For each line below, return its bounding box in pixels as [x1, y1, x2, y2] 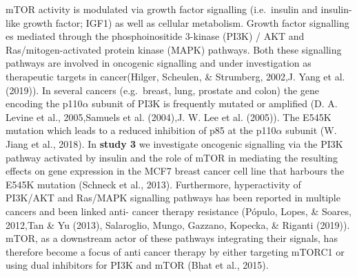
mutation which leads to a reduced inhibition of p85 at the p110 [6, 123, 276, 137]
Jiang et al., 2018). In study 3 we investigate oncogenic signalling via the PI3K [6, 136, 343, 151]
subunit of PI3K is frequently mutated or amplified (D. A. [92, 96, 338, 111]
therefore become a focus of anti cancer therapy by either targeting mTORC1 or [6, 244, 345, 258]
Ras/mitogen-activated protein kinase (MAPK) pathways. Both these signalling [6, 42, 342, 56]
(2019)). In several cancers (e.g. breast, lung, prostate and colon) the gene [6, 82, 320, 97]
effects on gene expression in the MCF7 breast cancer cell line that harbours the [6, 164, 345, 178]
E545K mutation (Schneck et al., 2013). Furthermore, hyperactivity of [6, 177, 301, 191]
